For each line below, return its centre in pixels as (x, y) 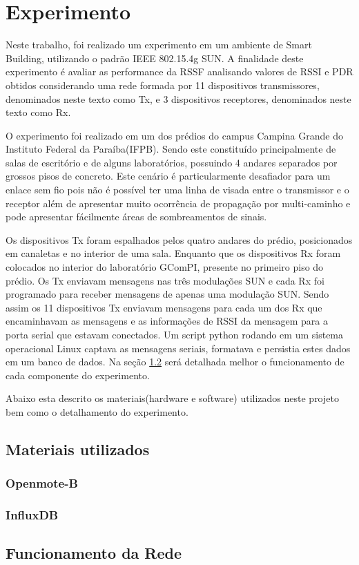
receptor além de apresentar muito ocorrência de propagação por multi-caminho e (178, 203)
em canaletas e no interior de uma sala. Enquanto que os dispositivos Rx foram (173, 253)
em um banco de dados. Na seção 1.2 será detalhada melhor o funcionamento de (175, 362)
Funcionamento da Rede (94, 553)
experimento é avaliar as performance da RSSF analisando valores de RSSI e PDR (179, 71)
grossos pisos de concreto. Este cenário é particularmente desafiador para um (168, 176)
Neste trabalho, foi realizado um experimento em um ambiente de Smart (159, 45)
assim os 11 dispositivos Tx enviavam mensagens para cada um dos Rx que (164, 307)
